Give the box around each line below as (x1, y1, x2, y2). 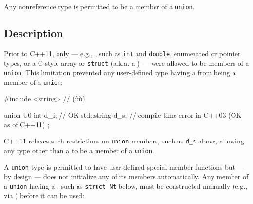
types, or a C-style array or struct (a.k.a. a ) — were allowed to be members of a (4, 58, 249, 68)
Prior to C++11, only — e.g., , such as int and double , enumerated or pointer (4, 48, 241, 58)
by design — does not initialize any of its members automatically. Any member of (4, 171, 249, 182)
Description (4, 25, 63, 41)
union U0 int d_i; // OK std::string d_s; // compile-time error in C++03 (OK (4, 110, 242, 120)
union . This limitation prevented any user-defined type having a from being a (4, 67, 236, 78)
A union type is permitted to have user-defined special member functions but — (4, 162, 244, 172)
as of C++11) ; (4, 119, 50, 129)
